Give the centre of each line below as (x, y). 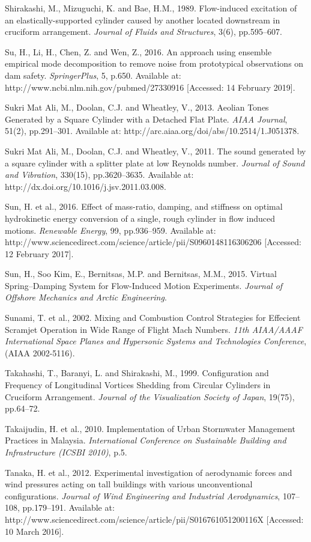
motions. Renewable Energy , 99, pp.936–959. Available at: (110, 230)
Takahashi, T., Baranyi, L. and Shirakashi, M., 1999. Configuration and (137, 373)
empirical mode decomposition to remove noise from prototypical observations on (154, 63)
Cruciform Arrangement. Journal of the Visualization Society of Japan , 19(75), (150, 396)
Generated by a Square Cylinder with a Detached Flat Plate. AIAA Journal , (146, 119)
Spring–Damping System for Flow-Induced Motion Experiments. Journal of (144, 285)
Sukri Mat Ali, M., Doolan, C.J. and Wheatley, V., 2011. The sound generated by (155, 151)
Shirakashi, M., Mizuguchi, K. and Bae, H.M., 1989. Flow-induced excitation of (151, 8)
